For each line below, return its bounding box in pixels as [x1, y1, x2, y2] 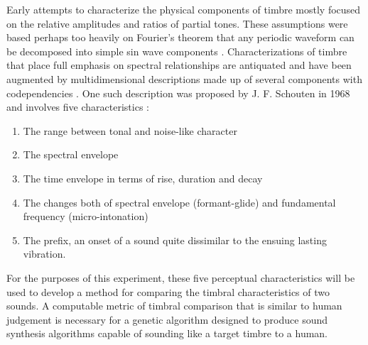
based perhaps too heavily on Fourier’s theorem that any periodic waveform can [6, 30, 355, 45]
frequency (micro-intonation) [23, 209, 148, 224]
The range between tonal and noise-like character [23, 123, 237, 138]
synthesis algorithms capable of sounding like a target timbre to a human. [6, 326, 328, 341]
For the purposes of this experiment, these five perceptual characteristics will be [6, 270, 355, 285]
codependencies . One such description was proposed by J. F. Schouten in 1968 [6, 85, 350, 100]
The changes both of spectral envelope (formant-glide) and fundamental [23, 195, 336, 209]
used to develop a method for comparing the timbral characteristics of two [6, 284, 330, 299]
